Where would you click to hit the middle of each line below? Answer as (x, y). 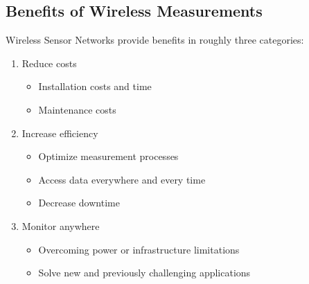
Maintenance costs (77, 109)
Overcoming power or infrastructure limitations (139, 249)
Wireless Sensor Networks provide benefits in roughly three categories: (155, 40)
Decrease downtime (79, 203)
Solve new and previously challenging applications (144, 273)
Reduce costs (49, 63)
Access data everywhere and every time (122, 179)
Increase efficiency (60, 133)
